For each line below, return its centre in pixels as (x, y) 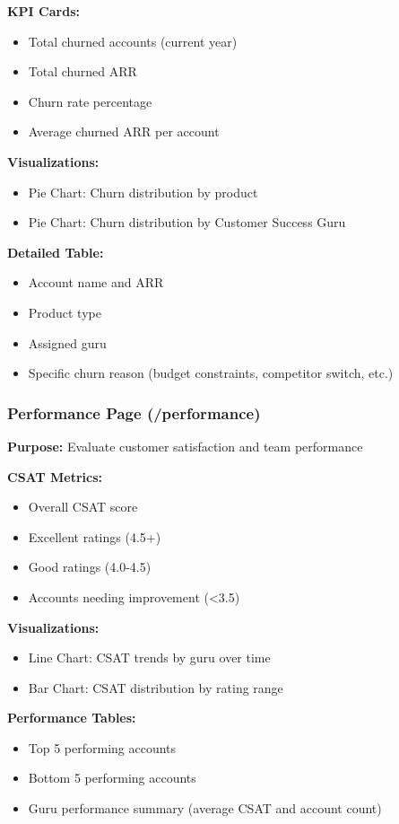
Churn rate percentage (90, 101)
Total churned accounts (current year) (133, 41)
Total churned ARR (82, 71)
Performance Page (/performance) (134, 412)
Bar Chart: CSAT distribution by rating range (156, 687)
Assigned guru (67, 342)
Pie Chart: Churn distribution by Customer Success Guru (187, 222)
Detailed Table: (56, 252)
